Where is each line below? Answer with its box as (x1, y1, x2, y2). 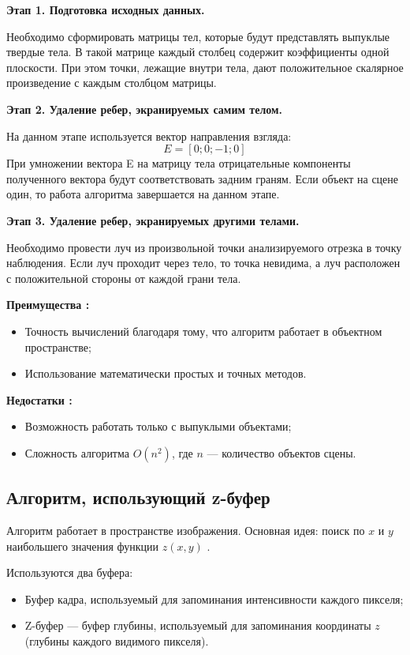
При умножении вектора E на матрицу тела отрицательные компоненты (6, 155, 351, 171)
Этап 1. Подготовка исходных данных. (6, 2, 205, 17)
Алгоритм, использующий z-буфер (6, 485, 270, 510)
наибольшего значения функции (6, 537, 159, 554)
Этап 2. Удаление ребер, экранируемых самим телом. (6, 100, 283, 117)
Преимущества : (6, 296, 90, 313)
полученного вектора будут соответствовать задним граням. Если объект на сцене (6, 170, 399, 186)
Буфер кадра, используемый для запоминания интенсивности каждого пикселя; (24, 590, 404, 607)
